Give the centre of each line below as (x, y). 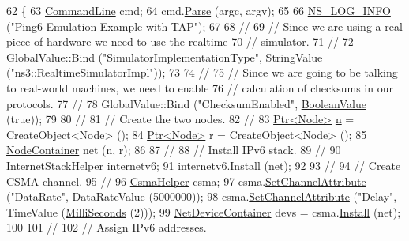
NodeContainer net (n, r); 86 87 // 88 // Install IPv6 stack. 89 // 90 (174, 150)
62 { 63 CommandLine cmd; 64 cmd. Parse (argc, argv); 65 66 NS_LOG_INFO (199, 10)
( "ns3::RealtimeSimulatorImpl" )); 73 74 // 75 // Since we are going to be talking (202, 72)
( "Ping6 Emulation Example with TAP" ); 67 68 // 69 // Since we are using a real (204, 26)
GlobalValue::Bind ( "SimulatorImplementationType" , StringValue (165, 56)
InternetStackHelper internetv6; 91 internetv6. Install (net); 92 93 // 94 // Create (204, 165)
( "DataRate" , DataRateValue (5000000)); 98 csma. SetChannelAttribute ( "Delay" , (202, 196)
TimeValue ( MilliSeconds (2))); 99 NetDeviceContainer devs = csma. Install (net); (204, 211)
